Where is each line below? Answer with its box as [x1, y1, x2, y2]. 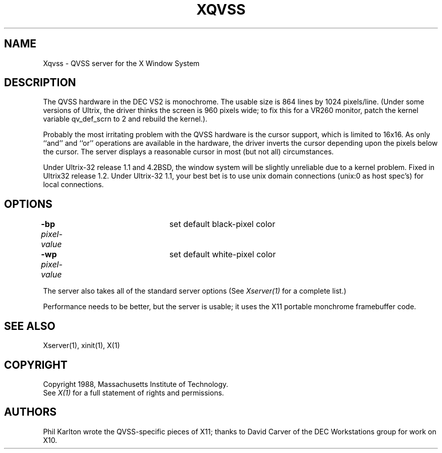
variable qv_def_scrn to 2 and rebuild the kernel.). [43, 115, 207, 124]
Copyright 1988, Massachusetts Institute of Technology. [43, 379, 229, 388]
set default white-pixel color [169, 249, 276, 260]
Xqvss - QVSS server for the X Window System [43, 59, 200, 68]
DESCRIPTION [4, 76, 76, 89]
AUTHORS [4, 406, 57, 419]
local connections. [43, 180, 104, 189]
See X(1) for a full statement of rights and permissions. [43, 388, 224, 397]
